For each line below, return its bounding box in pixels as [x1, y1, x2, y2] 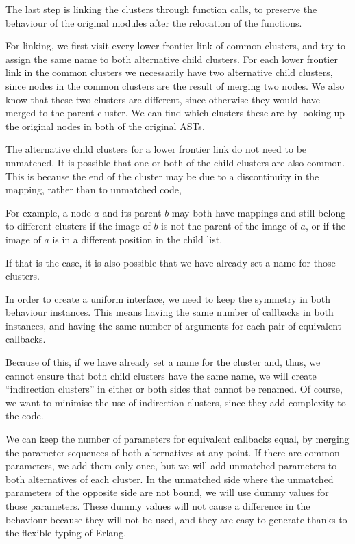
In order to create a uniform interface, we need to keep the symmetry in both [5, 291, 330, 306]
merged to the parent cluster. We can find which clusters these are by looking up [5, 106, 345, 120]
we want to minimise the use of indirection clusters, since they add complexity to [5, 395, 346, 409]
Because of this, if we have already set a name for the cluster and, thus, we [5, 355, 321, 369]
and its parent [102, 205, 162, 219]
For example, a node [5, 205, 91, 219]
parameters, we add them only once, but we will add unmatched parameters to [5, 458, 337, 473]
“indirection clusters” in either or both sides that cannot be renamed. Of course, [5, 382, 343, 396]
